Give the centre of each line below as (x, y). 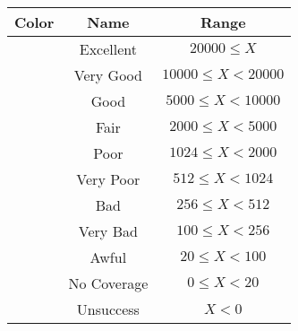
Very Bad (108, 231)
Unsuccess (108, 309)
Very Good (108, 75)
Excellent (108, 49)
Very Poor (108, 179)
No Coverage (108, 283)
